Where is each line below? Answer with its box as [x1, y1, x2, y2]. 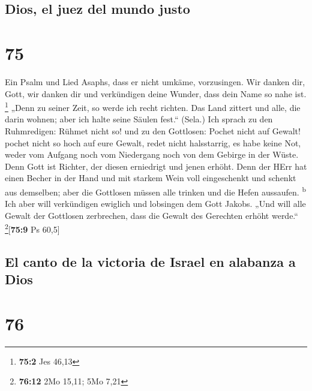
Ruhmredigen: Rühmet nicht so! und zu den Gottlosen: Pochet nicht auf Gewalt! [5, 124, 301, 137]
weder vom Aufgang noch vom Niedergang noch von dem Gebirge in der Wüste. [5, 148, 299, 161]
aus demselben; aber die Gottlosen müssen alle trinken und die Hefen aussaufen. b [5, 184, 306, 198]
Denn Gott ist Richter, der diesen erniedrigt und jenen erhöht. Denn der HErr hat [5, 160, 307, 172]
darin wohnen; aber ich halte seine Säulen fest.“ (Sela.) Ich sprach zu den [5, 113, 273, 125]
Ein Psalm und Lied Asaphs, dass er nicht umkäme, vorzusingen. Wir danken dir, [5, 75, 305, 88]
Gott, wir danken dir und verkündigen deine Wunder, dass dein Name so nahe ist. [5, 87, 307, 100]
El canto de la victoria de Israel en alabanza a [5, 252, 296, 270]
